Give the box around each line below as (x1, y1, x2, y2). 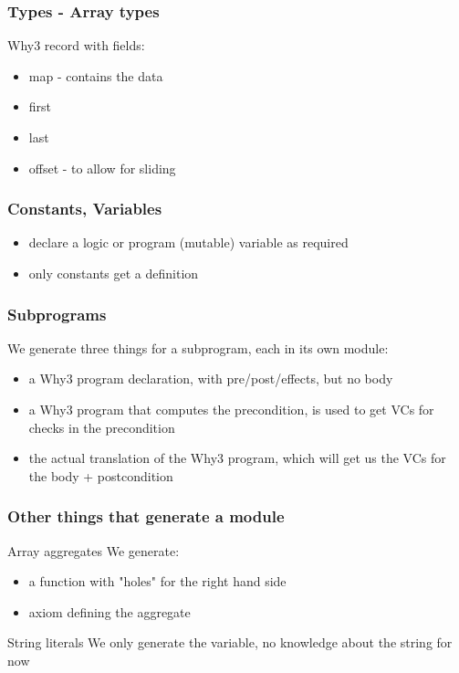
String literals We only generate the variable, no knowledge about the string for (7, 633, 453, 652)
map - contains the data (28, 66, 163, 85)
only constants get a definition (28, 264, 199, 282)
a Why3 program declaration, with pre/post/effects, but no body (28, 369, 393, 388)
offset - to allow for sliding (28, 158, 176, 177)
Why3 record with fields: (7, 36, 145, 55)
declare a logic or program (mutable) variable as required (28, 233, 349, 252)
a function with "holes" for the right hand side (28, 572, 287, 591)
